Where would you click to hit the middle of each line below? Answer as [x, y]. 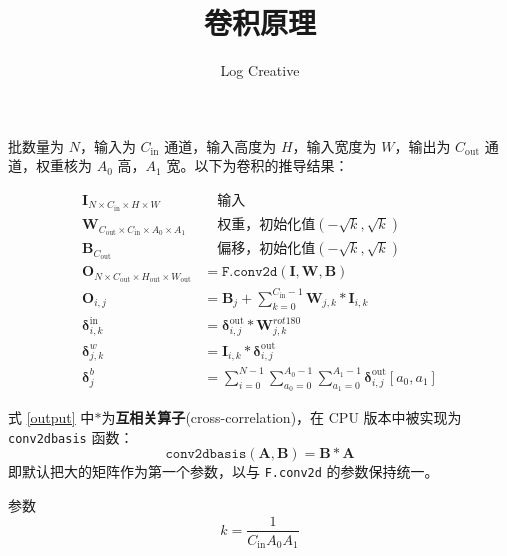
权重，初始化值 [266, 225]
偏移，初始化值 [266, 249]
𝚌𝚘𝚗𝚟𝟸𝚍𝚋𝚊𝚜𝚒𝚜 [206, 454]
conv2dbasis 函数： [71, 436]
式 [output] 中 [51, 417]
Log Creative [260, 70]
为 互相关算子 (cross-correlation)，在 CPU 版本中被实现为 [281, 417]
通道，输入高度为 [220, 145]
